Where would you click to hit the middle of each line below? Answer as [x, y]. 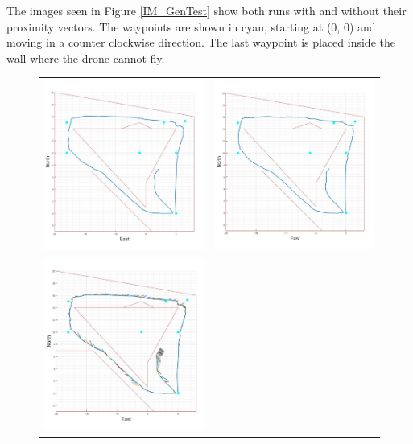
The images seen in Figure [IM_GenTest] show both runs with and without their [206, 10]
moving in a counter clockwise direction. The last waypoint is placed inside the [201, 42]
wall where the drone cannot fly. [86, 58]
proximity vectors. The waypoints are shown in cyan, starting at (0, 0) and [191, 26]
